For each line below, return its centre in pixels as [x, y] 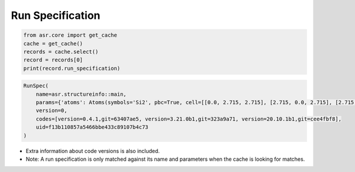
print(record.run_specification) [72, 68]
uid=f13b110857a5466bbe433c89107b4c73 [92, 127]
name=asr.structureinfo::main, [81, 94]
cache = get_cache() [53, 43]
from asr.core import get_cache [70, 35]
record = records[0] [53, 60]
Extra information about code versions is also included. [93, 151]
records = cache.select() [61, 51]
